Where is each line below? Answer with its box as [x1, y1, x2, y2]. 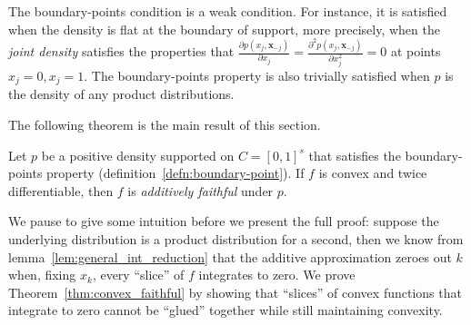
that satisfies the [308, 145, 401, 164]
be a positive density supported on [41, 145, 235, 164]
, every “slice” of [92, 265, 185, 284]
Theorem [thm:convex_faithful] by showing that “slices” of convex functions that [8, 282, 462, 301]
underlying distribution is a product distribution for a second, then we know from [8, 230, 464, 249]
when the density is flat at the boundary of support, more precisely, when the [8, 19, 440, 38]
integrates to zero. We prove [198, 265, 356, 284]
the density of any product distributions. [8, 84, 235, 103]
